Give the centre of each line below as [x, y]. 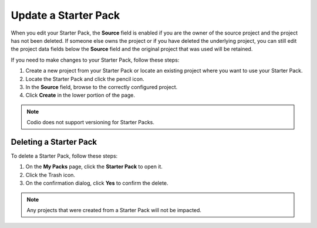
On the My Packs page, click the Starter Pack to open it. [94, 166]
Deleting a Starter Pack [54, 142]
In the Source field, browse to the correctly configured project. [102, 87]
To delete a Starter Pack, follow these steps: [64, 156]
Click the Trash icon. [50, 175]
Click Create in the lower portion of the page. [80, 95]
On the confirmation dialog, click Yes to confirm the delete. [97, 183]
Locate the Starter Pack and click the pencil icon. [85, 79]
